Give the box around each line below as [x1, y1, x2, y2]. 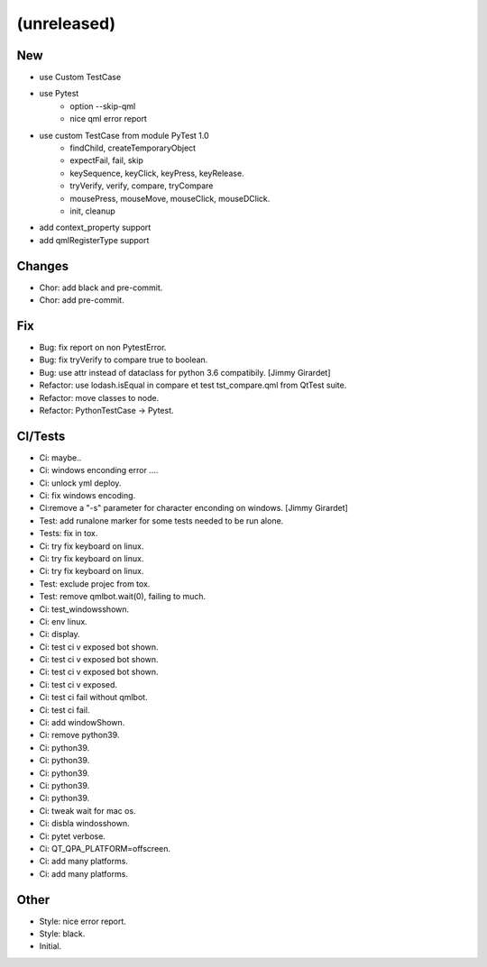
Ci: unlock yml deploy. [39, 478, 122, 488]
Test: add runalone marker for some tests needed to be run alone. [39, 515, 284, 526]
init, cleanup [69, 205, 116, 216]
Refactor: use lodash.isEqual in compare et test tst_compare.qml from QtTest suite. [39, 379, 347, 391]
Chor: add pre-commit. [39, 295, 125, 306]
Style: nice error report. [39, 916, 126, 926]
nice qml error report [69, 114, 148, 124]
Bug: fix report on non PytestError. [39, 342, 167, 352]
